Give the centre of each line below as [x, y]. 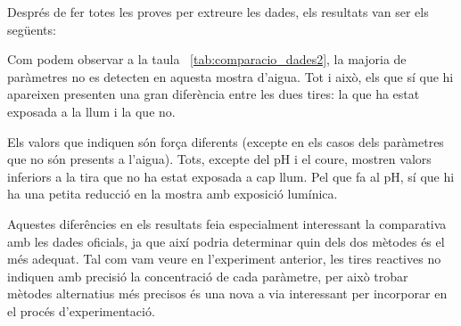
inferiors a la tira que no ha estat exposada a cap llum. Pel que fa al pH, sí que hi [231, 176]
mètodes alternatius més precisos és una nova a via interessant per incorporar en [227, 293]
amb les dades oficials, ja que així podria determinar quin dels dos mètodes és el [226, 241]
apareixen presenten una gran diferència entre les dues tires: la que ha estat [214, 94]
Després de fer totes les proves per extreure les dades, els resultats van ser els [218, 12]
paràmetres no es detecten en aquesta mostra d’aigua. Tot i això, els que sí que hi [230, 76]
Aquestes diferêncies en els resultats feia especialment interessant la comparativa [227, 223]
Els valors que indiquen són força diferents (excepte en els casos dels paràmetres [226, 141]
